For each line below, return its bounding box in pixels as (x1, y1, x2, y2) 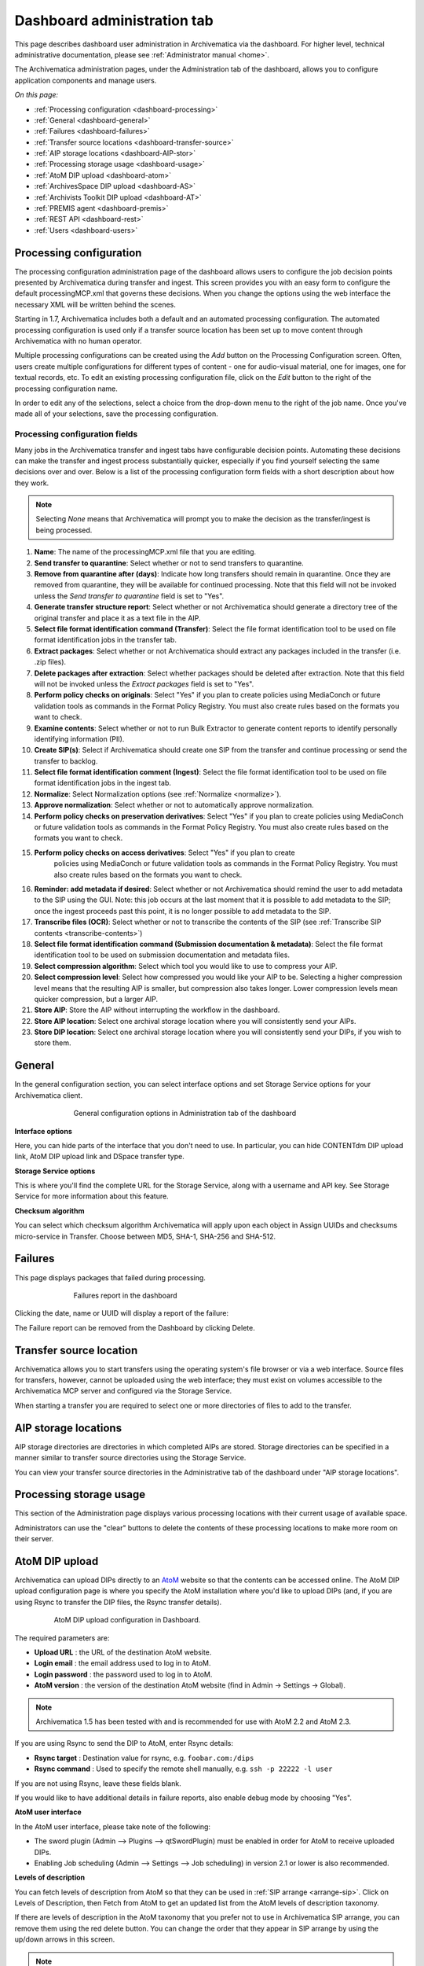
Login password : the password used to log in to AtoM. (34, 1670, 213, 1679)
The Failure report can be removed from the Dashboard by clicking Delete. (14, 1323, 255, 1332)
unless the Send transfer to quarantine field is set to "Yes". (34, 591, 225, 601)
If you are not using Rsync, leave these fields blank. (14, 1778, 182, 1788)
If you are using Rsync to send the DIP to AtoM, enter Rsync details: (14, 1739, 234, 1748)
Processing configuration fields (14, 429, 138, 440)
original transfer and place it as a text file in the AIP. (34, 613, 201, 623)
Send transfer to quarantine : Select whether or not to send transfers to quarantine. (34, 558, 304, 568)
